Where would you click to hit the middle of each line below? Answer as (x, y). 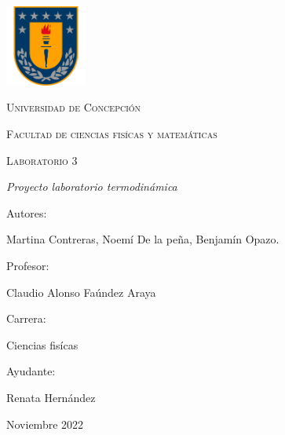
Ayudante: (31, 371)
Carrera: (26, 318)
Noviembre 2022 (45, 424)
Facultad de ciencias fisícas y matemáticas (112, 133)
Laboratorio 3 (42, 160)
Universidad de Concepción (74, 107)
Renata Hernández (51, 397)
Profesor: (28, 265)
